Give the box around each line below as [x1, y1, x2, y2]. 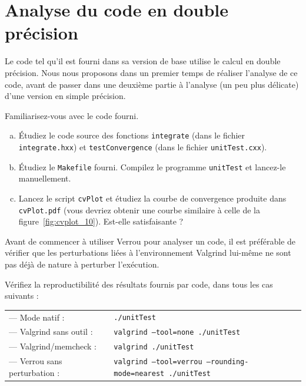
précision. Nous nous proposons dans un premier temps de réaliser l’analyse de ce [5, 66, 298, 78]
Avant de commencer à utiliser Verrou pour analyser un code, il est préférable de [5, 235, 296, 247]
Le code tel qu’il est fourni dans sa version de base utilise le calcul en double [5, 55, 281, 67]
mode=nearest [114, 369, 165, 378]
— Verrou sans [9, 355, 62, 367]
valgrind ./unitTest [114, 343, 194, 352]
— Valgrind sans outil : [9, 325, 93, 338]
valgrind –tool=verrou [114, 358, 202, 367]
